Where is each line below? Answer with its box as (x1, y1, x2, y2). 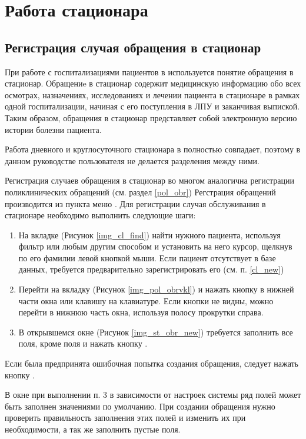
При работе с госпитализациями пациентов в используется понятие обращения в (5, 65, 294, 78)
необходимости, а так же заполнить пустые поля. (5, 423, 181, 435)
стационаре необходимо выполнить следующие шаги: (5, 209, 196, 221)
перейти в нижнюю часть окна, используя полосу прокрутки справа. (18, 306, 264, 318)
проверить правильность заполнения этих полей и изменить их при (5, 411, 246, 424)
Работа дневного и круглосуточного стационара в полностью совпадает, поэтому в (5, 143, 301, 155)
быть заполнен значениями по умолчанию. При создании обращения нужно (5, 400, 275, 412)
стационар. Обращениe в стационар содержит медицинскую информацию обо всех (5, 77, 301, 89)
